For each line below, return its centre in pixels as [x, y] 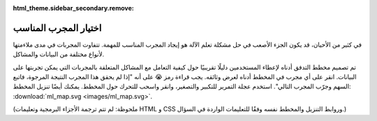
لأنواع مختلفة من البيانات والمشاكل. [59, 54]
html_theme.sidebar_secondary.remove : [73, 8]
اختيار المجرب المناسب [57, 28]
